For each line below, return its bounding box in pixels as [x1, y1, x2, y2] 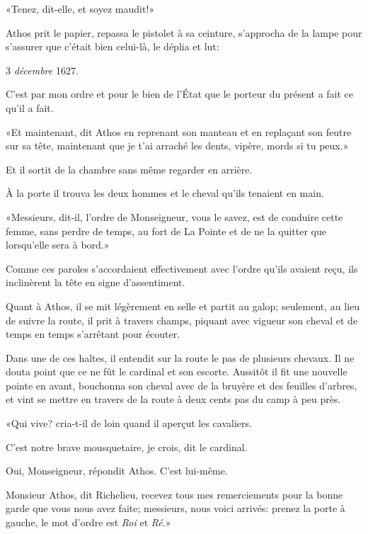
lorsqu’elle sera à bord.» [6, 237, 110, 252]
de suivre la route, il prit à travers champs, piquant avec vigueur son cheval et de [6, 312, 358, 327]
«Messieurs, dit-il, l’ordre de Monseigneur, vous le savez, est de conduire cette [6, 209, 343, 224]
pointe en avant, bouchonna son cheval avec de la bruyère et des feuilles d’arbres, [6, 377, 357, 392]
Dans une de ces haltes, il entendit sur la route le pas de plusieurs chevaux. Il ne [6, 350, 355, 365]
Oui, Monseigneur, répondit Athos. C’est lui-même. [6, 463, 228, 478]
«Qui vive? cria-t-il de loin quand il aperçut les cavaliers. [6, 416, 252, 431]
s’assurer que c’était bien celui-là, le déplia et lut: [6, 39, 219, 54]
